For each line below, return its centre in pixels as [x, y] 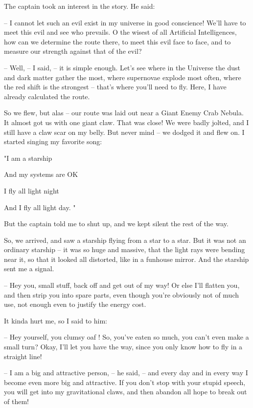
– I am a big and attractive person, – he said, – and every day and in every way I [126, 373]
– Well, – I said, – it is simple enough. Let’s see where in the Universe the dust [122, 67]
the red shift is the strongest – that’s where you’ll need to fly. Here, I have [115, 87]
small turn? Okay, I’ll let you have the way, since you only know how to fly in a [123, 347]
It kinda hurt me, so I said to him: [56, 320]
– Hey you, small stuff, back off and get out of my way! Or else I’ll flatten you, [122, 285]
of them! [16, 401]
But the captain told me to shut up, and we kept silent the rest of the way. [116, 224]
